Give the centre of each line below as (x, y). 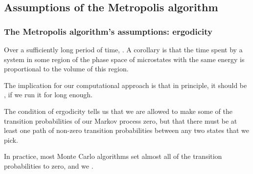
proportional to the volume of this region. (66, 69)
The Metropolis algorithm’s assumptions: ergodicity (108, 31)
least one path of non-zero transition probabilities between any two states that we (126, 130)
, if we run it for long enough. (48, 95)
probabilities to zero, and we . (49, 165)
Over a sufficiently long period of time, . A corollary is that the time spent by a (123, 49)
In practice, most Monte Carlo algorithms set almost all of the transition (113, 156)
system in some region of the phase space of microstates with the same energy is (124, 59)
